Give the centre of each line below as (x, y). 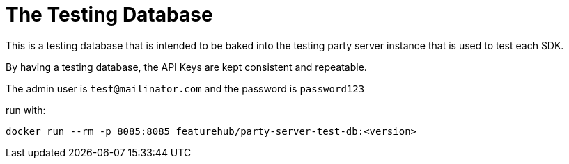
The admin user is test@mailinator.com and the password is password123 (185, 88)
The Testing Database (109, 15)
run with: (26, 110)
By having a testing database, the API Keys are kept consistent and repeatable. (186, 67)
